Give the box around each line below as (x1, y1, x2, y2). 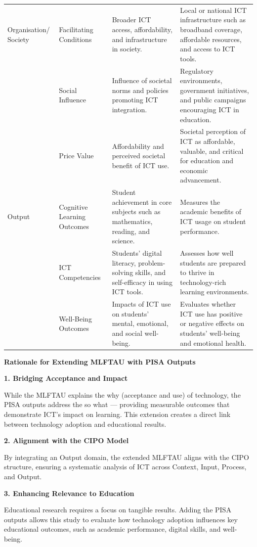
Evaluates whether (180, 299, 236, 309)
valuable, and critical (180, 145, 244, 156)
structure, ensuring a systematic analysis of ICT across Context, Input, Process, (4, 461, 247, 472)
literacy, (112, 257, 136, 268)
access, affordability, (112, 24, 172, 34)
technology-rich (180, 276, 226, 287)
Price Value (59, 150, 94, 161)
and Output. (4, 471, 42, 482)
